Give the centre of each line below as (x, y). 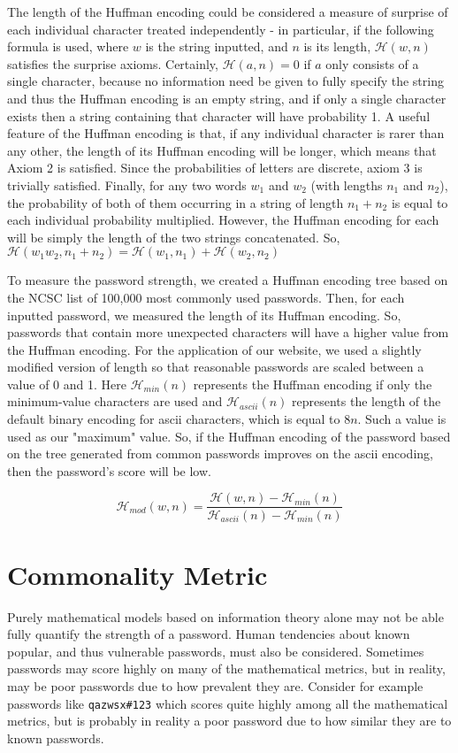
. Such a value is (402, 419)
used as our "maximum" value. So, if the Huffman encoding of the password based (229, 436)
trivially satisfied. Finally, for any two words (127, 184)
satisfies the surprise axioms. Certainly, (113, 63)
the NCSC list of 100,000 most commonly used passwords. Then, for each (206, 297)
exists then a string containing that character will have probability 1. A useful (219, 115)
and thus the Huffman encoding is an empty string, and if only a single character (227, 98)
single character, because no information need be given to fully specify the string (225, 81)
